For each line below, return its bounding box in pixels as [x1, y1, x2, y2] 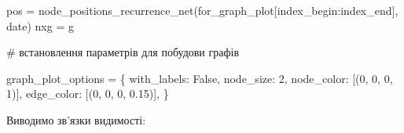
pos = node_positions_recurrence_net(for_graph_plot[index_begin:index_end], [6, 2, 398, 18]
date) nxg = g [6, 17, 74, 34]
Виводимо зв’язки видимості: [6, 111, 146, 128]
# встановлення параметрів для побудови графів [6, 44, 240, 60]
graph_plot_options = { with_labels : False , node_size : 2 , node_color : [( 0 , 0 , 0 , [6, 70, 393, 86]
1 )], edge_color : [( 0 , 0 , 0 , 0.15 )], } [6, 85, 169, 102]
